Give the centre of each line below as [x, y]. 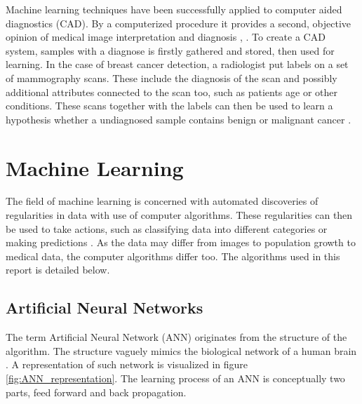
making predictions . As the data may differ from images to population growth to [181, 242]
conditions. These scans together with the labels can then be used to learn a [169, 106]
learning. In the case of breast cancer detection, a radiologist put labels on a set [177, 64]
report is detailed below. [58, 270]
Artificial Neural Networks [105, 308]
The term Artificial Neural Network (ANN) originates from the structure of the [176, 337]
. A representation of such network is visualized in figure [127, 364]
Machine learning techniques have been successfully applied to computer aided [174, 9]
